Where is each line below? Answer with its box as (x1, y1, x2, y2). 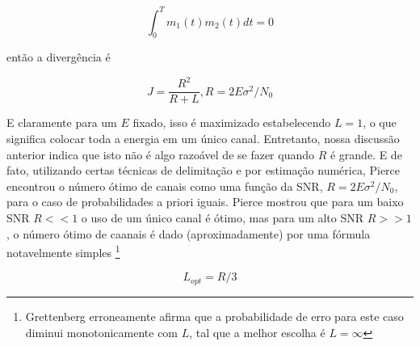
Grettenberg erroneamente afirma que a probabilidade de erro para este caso (25, 307, 404, 324)
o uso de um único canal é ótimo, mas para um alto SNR (81, 209, 364, 226)
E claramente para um (6, 114, 117, 131)
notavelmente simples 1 (6, 242, 120, 260)
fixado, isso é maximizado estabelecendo (132, 114, 331, 131)
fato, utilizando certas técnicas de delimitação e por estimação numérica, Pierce (6, 162, 401, 179)
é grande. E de (330, 146, 402, 162)
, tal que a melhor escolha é (189, 323, 325, 340)
